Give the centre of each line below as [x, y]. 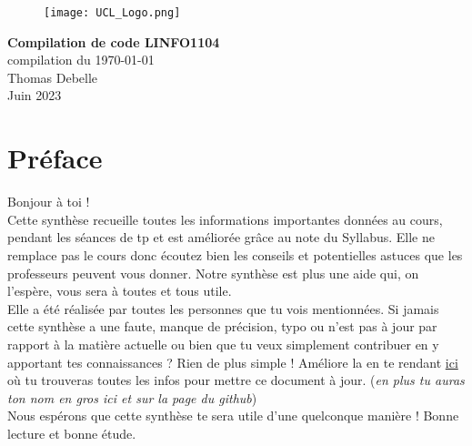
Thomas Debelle [53, 77]
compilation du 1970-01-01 [81, 60]
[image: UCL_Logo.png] [112, 13]
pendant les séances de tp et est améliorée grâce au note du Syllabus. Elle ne [221, 237]
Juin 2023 [35, 95]
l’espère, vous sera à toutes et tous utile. [120, 291]
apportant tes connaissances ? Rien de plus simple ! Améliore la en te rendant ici [233, 362]
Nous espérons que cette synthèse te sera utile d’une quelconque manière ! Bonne [233, 416]
